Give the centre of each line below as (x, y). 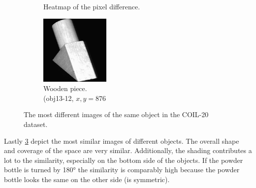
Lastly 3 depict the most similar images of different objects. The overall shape (122, 141)
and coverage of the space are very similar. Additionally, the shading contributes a (128, 150)
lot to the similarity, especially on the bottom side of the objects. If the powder (124, 160)
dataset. (36, 124)
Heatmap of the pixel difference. (92, 6)
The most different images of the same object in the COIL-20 (116, 114)
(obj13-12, (59, 98)
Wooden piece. (65, 88)
